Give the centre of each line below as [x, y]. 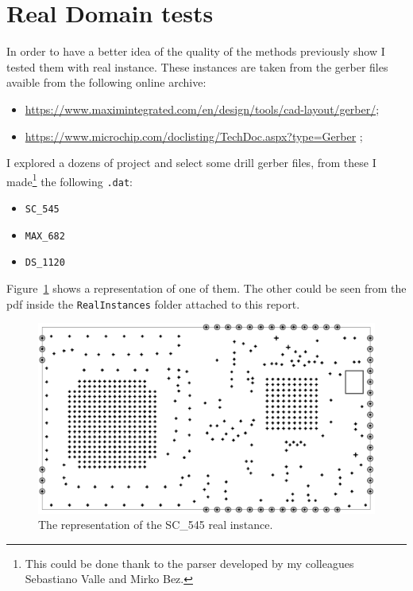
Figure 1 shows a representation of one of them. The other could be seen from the [206, 288]
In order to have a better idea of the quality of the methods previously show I [196, 51]
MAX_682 [45, 236]
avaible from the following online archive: [106, 82]
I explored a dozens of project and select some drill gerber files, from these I [191, 163]
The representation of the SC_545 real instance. [156, 525]
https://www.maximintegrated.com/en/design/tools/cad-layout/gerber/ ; [202, 109]
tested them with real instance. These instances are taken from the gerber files [197, 66]
